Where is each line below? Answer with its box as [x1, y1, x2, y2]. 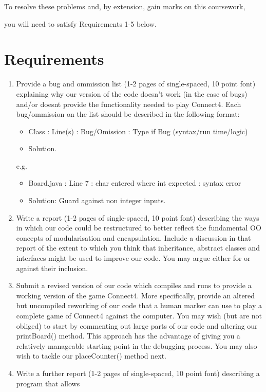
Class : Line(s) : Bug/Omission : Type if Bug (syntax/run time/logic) [28, 126, 248, 136]
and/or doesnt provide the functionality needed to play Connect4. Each [16, 98, 241, 109]
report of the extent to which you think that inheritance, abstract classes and [16, 242, 260, 253]
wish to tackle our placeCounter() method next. [16, 350, 167, 361]
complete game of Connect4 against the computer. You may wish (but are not [16, 310, 262, 320]
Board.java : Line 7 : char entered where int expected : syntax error [28, 177, 241, 188]
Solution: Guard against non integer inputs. [28, 195, 166, 206]
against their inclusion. [16, 262, 88, 273]
